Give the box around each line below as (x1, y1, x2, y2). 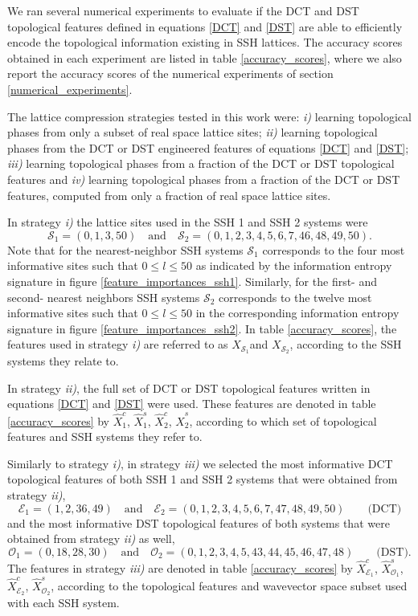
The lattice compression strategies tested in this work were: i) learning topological (7, 108, 412, 124)
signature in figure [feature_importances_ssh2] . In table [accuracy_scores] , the (7, 320, 397, 337)
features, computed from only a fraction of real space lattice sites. (7, 186, 331, 203)
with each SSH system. (7, 594, 120, 610)
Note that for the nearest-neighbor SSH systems (7, 241, 244, 258)
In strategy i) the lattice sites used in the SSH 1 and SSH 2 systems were (7, 214, 368, 230)
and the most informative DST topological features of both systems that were (7, 514, 390, 531)
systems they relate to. (7, 353, 119, 369)
